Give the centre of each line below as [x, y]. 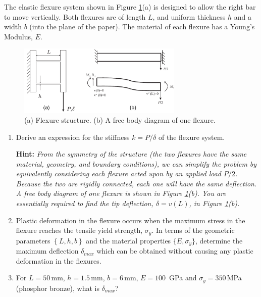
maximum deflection [47, 251]
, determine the [219, 240]
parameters [33, 240]
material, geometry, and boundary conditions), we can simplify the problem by [136, 163]
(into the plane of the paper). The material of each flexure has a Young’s [142, 27]
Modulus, [18, 36]
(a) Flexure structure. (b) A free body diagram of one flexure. [120, 119]
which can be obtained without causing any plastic [175, 251]
